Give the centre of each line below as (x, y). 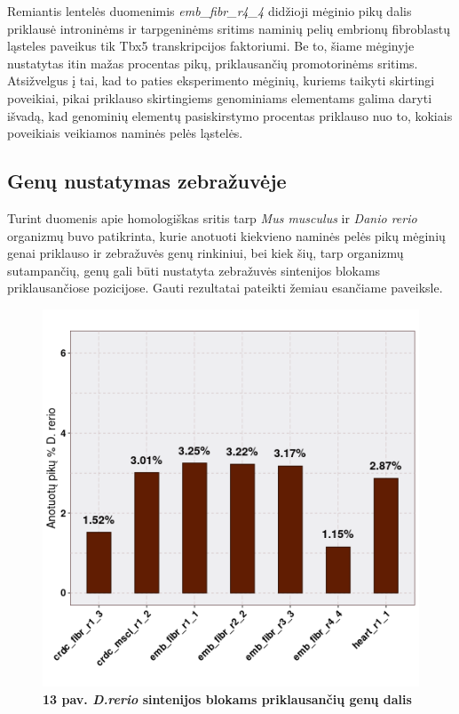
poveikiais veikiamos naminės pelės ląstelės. (125, 133)
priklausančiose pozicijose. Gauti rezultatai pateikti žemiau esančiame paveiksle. (225, 288)
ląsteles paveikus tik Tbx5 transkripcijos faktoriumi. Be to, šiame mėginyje (211, 46)
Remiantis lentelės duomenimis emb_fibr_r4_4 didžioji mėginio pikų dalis (210, 11)
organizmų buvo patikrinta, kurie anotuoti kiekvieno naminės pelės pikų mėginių (226, 235)
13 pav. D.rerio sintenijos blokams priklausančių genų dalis (227, 698)
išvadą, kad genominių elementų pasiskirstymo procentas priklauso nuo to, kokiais (230, 115)
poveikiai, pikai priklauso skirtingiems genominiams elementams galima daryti (220, 97)
